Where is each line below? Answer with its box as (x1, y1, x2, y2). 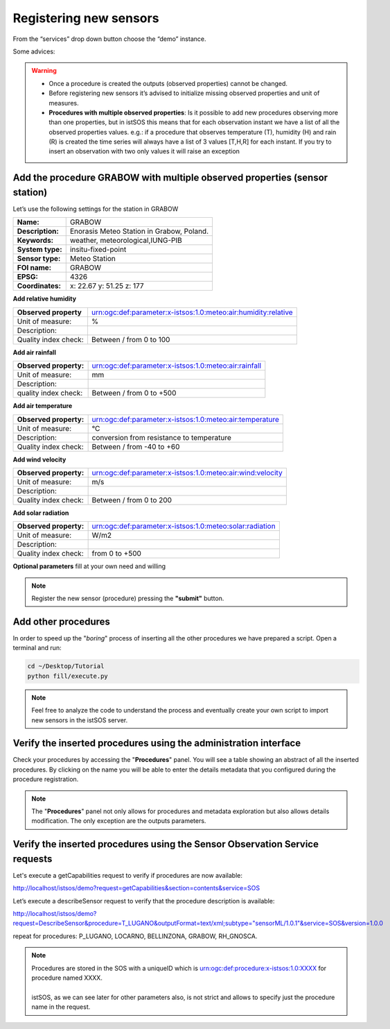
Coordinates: (17, 281, 62, 291)
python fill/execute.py (27, 672, 109, 680)
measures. (48, 99, 79, 107)
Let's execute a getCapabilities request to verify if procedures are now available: (12, 871, 242, 879)
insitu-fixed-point (69, 245, 127, 255)
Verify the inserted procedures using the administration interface (12, 738, 301, 749)
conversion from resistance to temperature (91, 432, 231, 442)
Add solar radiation (12, 509, 69, 517)
